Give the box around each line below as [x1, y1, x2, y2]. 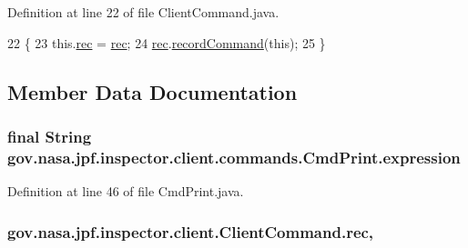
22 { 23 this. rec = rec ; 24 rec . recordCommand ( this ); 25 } [7, 33, 326, 52]
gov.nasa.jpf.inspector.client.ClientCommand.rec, [7, 220, 374, 243]
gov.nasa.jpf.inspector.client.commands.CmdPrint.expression [7, 145, 461, 168]
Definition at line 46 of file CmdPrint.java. [7, 182, 244, 201]
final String [7, 124, 92, 147]
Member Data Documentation [7, 77, 298, 105]
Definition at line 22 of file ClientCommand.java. [7, 3, 280, 21]
